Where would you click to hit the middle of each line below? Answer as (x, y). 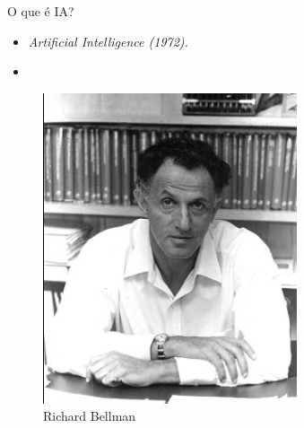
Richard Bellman (90, 416)
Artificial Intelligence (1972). (108, 41)
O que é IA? (41, 11)
